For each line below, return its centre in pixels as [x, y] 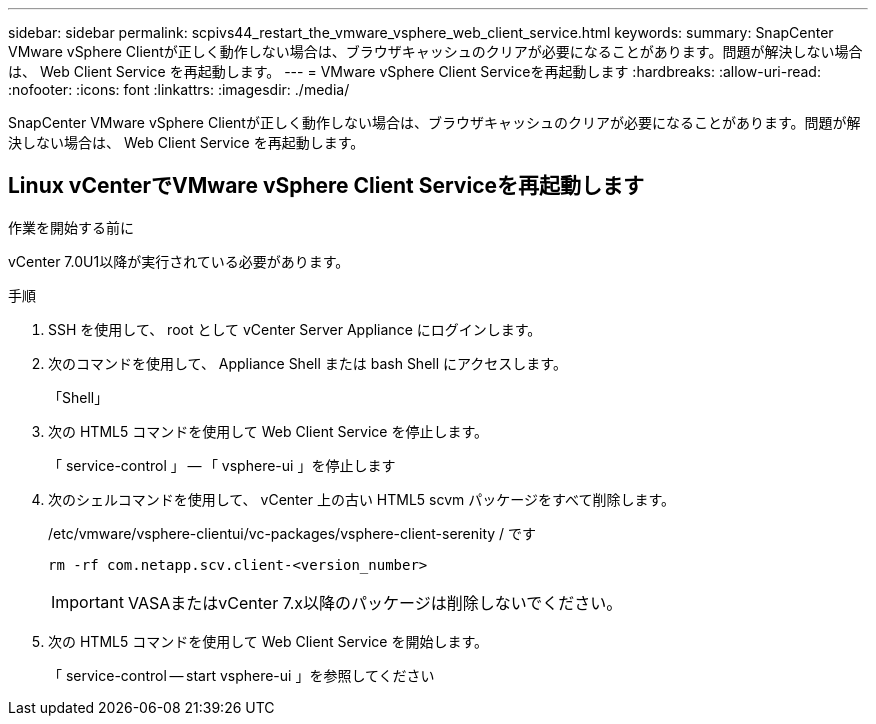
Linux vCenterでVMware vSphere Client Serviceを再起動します [326, 186]
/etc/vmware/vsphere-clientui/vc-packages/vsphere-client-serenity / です [292, 533]
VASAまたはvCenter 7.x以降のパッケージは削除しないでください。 [375, 602]
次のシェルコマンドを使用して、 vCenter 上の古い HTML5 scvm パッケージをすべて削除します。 [362, 499]
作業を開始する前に [71, 227]
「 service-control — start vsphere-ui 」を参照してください [241, 675]
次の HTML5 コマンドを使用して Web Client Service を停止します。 [268, 431]
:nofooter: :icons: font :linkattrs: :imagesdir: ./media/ [179, 89]
